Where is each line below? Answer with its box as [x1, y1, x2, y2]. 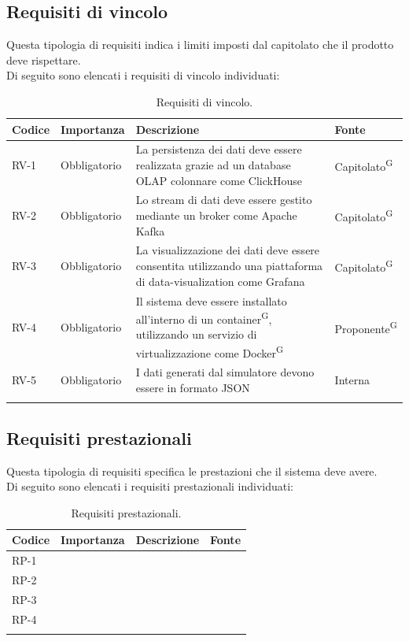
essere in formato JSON [135, 380, 250, 396]
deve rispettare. [6, 51, 81, 68]
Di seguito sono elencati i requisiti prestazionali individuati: [6, 478, 294, 495]
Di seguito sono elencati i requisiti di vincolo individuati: [6, 67, 280, 83]
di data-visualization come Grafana [135, 272, 305, 289]
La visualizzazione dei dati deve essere [135, 242, 320, 258]
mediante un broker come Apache [135, 207, 297, 224]
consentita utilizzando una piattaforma [135, 258, 323, 274]
